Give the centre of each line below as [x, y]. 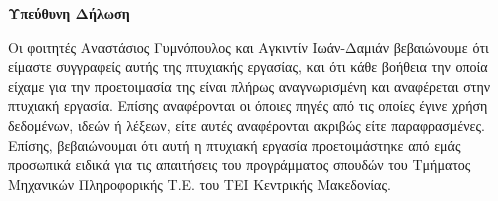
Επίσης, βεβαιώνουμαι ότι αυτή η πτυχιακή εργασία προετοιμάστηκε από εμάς [234, 144]
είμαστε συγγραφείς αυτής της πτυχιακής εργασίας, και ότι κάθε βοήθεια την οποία [248, 66]
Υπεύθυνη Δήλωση [69, 13]
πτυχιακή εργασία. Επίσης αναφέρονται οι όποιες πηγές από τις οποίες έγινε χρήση [248, 105]
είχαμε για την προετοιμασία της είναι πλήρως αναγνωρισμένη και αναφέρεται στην [249, 85]
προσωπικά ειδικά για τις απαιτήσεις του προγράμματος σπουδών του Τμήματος [239, 164]
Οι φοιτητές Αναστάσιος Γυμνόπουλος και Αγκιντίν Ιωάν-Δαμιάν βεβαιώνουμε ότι [248, 46]
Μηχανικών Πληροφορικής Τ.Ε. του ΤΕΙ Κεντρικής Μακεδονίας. [199, 183]
